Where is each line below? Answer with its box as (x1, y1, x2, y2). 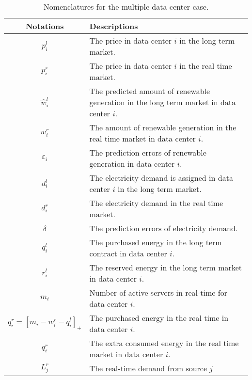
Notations (25, 20, 64, 32)
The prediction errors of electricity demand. (89, 222, 238, 234)
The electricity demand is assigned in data (89, 172, 233, 183)
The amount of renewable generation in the (89, 122, 236, 133)
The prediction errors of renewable (89, 147, 206, 158)
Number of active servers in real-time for (89, 287, 227, 298)
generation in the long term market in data (89, 96, 236, 108)
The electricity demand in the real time (89, 197, 223, 208)
